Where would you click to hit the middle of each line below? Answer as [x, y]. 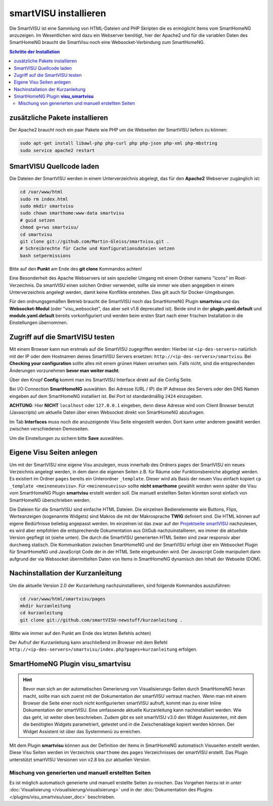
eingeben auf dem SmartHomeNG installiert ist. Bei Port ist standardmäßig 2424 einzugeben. [106, 396]
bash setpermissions [45, 256]
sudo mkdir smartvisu [47, 206]
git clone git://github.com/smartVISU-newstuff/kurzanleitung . [101, 620]
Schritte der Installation [35, 52]
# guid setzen [37, 220]
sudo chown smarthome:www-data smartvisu [72, 213]
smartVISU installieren [58, 13]
